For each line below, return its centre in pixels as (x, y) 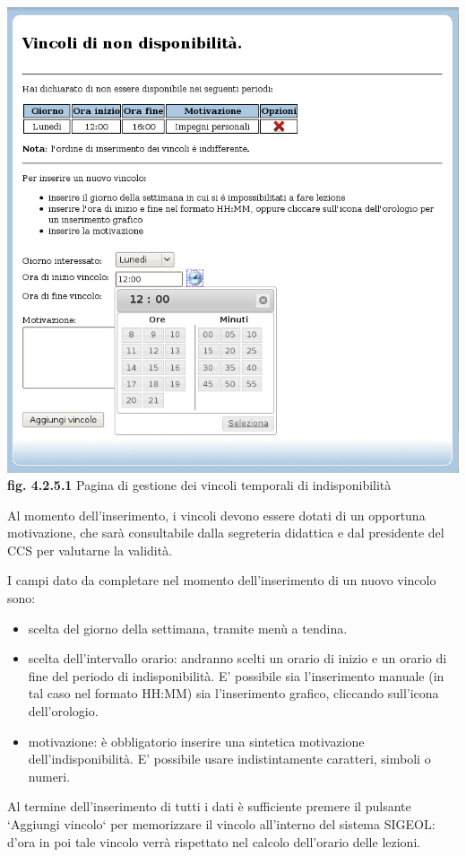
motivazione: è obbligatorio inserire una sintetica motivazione (196, 741)
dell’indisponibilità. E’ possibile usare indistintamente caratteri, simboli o (229, 759)
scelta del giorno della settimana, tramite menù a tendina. (188, 628)
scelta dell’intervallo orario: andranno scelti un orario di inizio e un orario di (237, 658)
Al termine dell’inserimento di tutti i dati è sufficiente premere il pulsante (209, 806)
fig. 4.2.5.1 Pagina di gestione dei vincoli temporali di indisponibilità (199, 485)
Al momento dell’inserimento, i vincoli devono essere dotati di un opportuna (216, 515)
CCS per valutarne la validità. (90, 550)
